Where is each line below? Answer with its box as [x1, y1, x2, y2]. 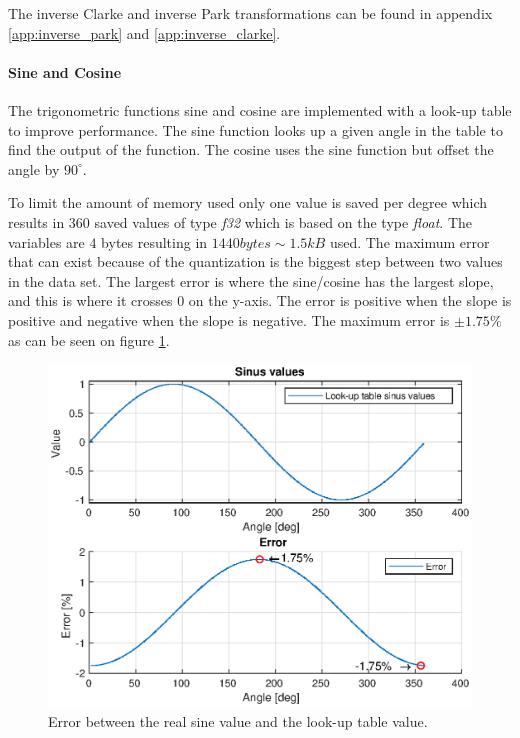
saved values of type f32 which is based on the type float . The [94, 211, 473, 232]
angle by [8, 158, 60, 179]
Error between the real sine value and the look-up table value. [48, 710, 428, 731]
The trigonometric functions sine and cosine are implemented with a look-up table [8, 99, 512, 120]
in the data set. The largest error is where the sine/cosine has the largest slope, [8, 270, 494, 291]
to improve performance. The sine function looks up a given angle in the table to [8, 119, 503, 140]
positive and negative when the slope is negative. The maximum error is [8, 309, 450, 330]
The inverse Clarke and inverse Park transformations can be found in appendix [8, 3, 493, 23]
